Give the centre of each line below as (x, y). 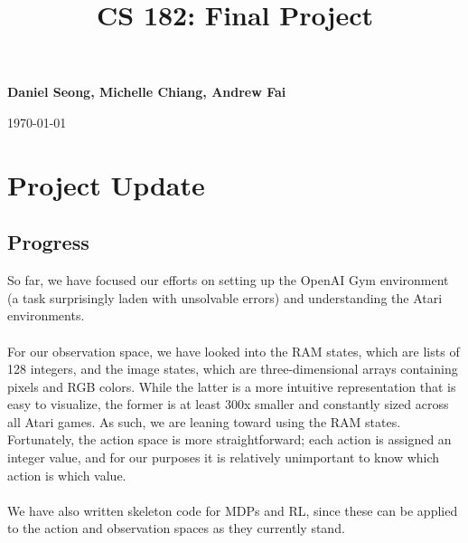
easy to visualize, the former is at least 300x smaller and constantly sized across (228, 404)
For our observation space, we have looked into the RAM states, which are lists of (234, 351)
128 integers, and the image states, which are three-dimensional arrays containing (233, 369)
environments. (46, 315)
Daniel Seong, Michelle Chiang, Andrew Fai (147, 92)
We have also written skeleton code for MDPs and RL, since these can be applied (233, 510)
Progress (48, 242)
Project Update (106, 184)
